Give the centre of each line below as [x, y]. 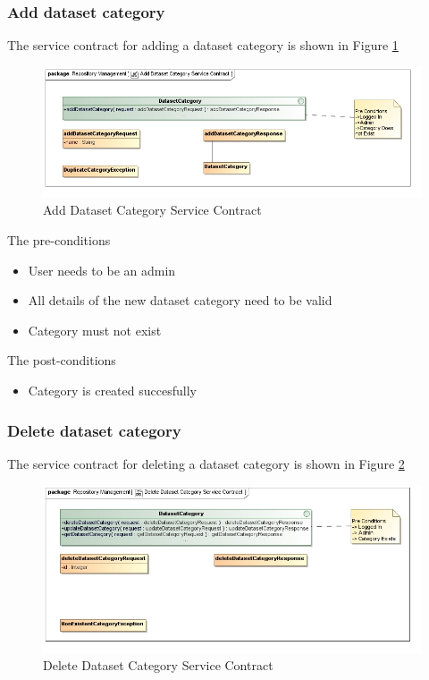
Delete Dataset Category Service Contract [158, 665]
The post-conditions [62, 360]
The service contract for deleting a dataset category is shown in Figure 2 [206, 463]
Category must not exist [95, 330]
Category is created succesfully [112, 390]
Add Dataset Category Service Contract [152, 210]
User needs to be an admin [102, 270]
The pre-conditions [59, 240]
